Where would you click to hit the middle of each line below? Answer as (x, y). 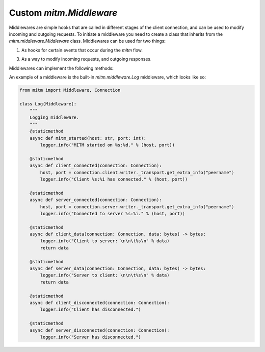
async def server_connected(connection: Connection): (96, 200)
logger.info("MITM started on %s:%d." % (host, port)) (107, 145)
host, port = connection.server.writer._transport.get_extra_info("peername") (137, 207)
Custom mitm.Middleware (63, 13)
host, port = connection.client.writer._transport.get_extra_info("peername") (137, 172)
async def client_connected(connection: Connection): (96, 166)
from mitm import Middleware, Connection (70, 90)
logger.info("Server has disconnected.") (91, 337)
